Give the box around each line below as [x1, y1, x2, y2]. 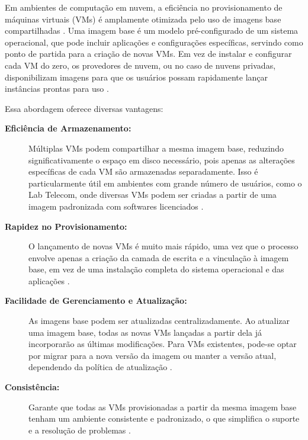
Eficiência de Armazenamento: [5, 122, 131, 134]
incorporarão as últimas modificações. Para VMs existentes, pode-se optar [28, 338, 297, 350]
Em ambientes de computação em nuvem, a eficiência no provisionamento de [5, 1, 283, 13]
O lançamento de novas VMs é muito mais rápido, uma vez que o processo [28, 240, 299, 252]
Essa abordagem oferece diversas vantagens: [5, 102, 163, 114]
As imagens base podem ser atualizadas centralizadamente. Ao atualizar [28, 314, 290, 327]
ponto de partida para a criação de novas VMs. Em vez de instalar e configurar [5, 47, 292, 60]
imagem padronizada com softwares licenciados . [28, 200, 204, 212]
